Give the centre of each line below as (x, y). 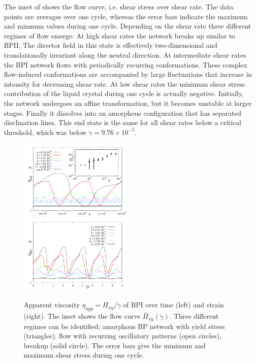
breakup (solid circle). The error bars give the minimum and (115, 345)
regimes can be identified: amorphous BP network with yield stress (124, 326)
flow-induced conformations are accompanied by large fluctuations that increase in (128, 74)
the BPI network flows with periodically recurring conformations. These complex (126, 64)
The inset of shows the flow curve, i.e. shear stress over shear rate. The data (119, 6)
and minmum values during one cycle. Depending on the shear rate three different (128, 26)
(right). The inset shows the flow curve (82, 316)
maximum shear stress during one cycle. (84, 355)
